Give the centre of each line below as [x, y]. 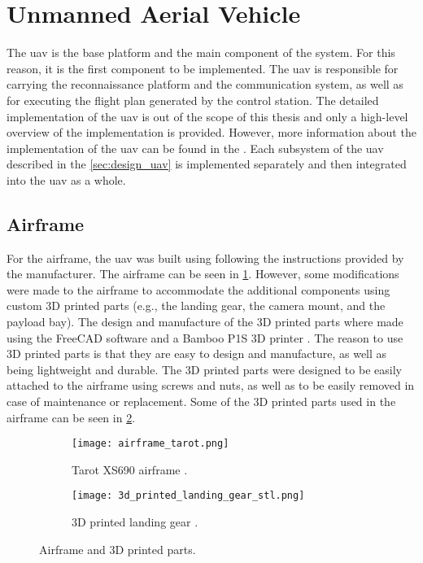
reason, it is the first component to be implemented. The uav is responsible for [203, 68]
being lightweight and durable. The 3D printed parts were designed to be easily [204, 369]
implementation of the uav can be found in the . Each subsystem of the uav [195, 148]
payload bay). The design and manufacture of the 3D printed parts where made [205, 322]
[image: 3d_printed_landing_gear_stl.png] [188, 496]
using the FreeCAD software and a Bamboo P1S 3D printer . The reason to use [205, 337]
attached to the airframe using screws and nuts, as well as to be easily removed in [211, 385]
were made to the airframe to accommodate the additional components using [198, 289]
